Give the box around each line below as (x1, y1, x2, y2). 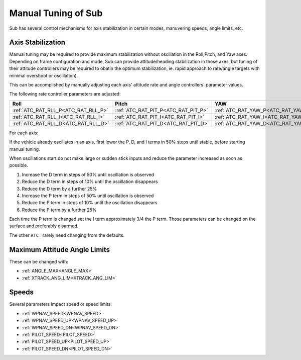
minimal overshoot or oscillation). (9, 72, 78, 78)
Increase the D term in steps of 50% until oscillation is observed (22, 171, 155, 177)
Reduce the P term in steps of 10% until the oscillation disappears (22, 200, 158, 206)
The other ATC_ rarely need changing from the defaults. (9, 232, 125, 238)
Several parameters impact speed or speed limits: (9, 301, 112, 307)
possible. (9, 162, 29, 168)
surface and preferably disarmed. (9, 223, 79, 229)
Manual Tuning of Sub (9, 8, 103, 19)
